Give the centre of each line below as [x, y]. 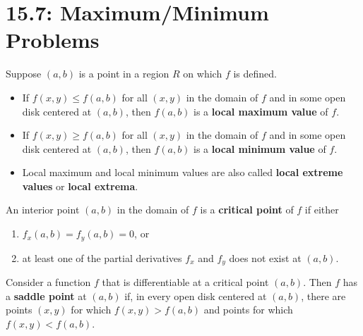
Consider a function [48, 281]
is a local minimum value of [260, 148]
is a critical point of [247, 210]
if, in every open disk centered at [196, 295]
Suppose [24, 74]
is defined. [255, 74]
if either [322, 210]
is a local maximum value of [261, 111]
